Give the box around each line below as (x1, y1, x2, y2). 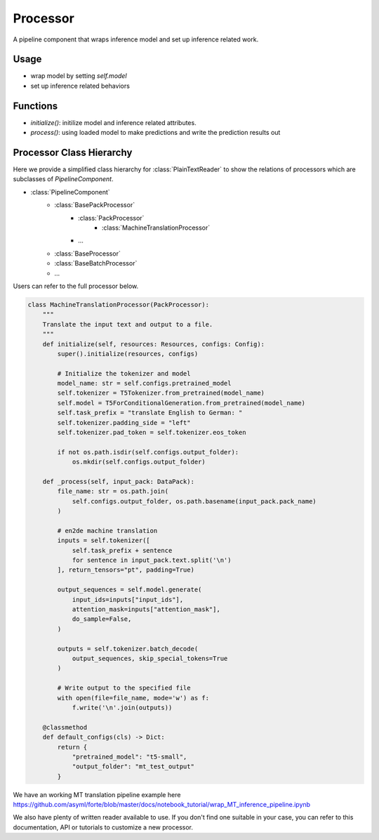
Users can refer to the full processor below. (13, 282, 139, 290)
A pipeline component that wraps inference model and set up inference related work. (13, 35, 259, 44)
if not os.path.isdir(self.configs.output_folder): (57, 448, 239, 456)
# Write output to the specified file (57, 684, 191, 692)
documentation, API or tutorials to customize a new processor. (13, 822, 193, 832)
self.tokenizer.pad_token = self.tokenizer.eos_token (57, 428, 246, 437)
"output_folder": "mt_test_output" (72, 763, 194, 770)
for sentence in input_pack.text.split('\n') (72, 556, 232, 565)
